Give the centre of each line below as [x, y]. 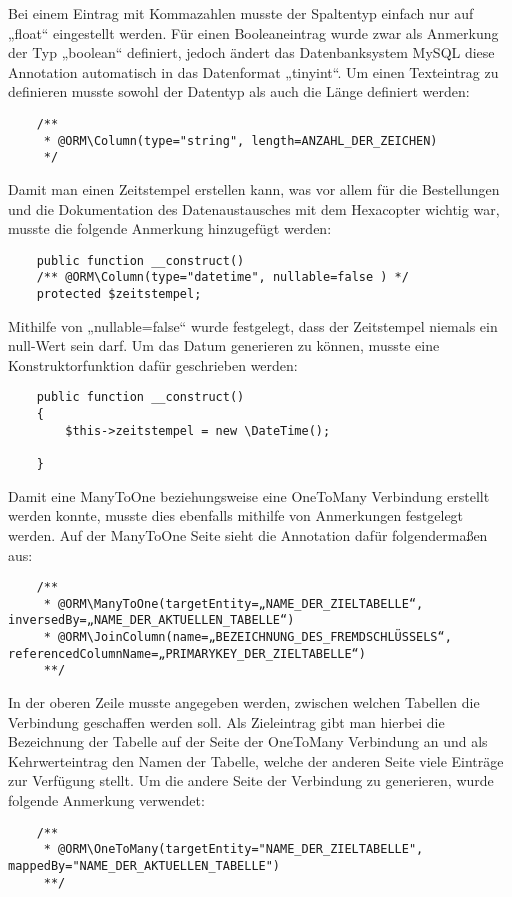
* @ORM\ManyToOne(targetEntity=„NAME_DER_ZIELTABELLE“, [233, 603]
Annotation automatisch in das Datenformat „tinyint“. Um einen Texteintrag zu [253, 71]
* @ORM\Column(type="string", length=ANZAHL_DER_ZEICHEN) [240, 140]
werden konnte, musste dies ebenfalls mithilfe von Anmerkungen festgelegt [236, 515]
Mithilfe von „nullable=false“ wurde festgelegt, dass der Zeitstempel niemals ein [253, 325]
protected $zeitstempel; [119, 294]
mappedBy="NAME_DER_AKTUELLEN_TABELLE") [144, 865]
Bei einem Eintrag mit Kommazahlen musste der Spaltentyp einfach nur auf [241, 13]
